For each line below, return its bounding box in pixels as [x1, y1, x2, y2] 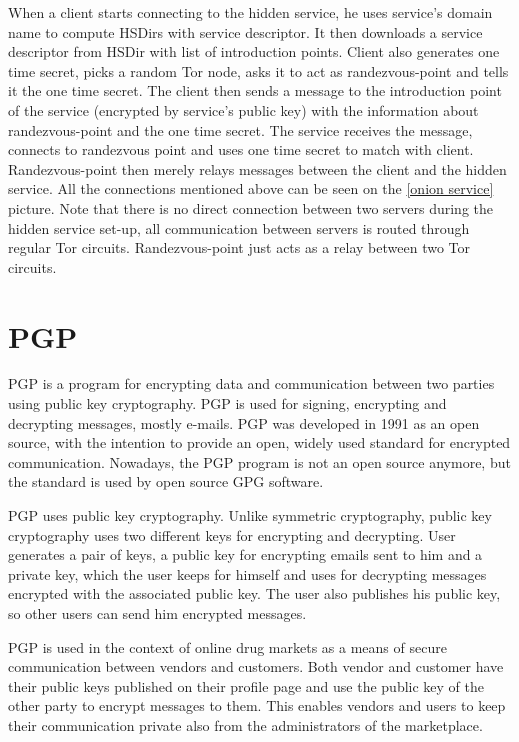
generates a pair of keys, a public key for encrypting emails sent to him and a [8, 544, 483, 565]
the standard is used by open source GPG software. [8, 471, 324, 492]
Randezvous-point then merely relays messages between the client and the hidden [8, 158, 507, 179]
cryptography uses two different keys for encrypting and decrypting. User [8, 524, 456, 545]
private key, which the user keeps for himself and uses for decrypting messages [8, 563, 487, 584]
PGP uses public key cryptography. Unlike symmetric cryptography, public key [8, 505, 492, 525]
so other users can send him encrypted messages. [8, 602, 307, 623]
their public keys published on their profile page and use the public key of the [8, 675, 484, 696]
